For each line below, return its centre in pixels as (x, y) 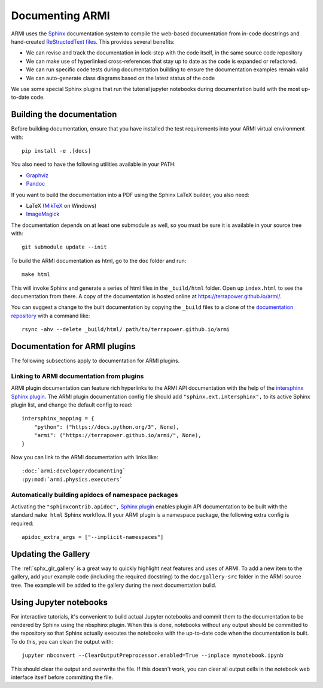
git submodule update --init (64, 247)
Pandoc (36, 184)
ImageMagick (43, 214)
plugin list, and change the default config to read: (72, 405)
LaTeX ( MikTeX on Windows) (61, 205)
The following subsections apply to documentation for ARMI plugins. (95, 361)
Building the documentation (64, 115)
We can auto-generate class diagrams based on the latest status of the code (121, 78)
